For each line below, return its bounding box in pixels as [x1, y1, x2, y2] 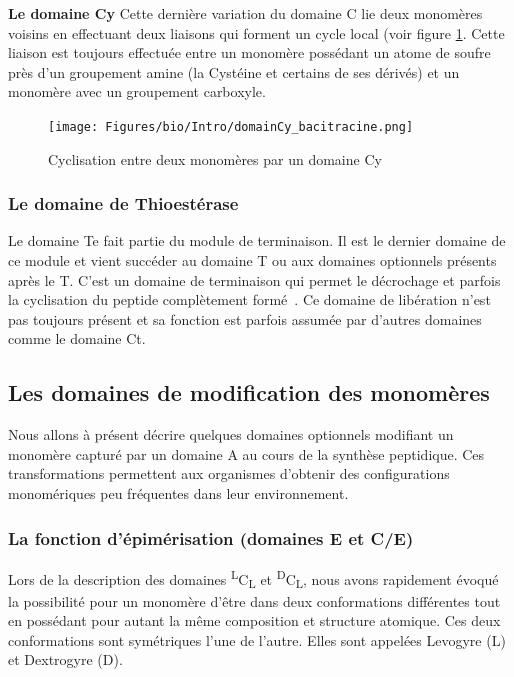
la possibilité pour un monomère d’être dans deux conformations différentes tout [8, 590, 501, 611]
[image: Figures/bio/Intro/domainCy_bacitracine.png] [48, 119, 414, 134]
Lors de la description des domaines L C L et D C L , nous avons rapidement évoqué [8, 565, 499, 592]
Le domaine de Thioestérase [8, 191, 239, 216]
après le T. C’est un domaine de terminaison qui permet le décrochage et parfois [8, 269, 501, 290]
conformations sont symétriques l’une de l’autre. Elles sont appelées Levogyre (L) [8, 629, 506, 650]
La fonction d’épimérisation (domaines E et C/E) [8, 525, 414, 550]
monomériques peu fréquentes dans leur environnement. [8, 482, 349, 503]
